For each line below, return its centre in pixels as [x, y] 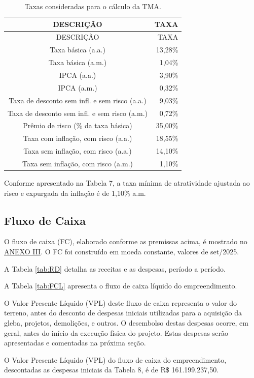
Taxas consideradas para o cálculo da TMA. [93, 6]
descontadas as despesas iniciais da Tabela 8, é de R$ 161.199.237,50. [112, 370]
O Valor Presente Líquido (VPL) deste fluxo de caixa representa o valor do [120, 302]
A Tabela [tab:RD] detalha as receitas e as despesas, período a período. [115, 268]
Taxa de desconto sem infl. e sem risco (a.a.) [78, 100]
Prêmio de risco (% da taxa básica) [78, 125]
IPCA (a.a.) [78, 75]
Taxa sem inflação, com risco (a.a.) [78, 151]
